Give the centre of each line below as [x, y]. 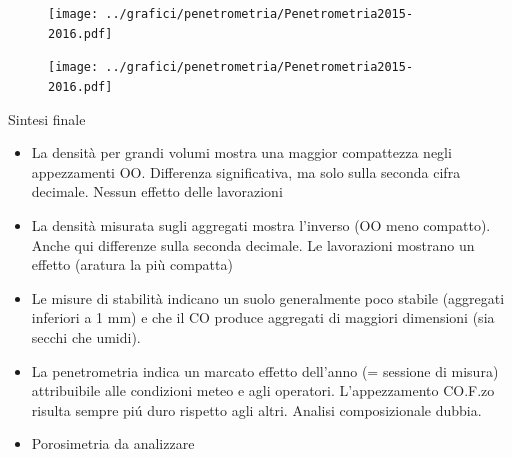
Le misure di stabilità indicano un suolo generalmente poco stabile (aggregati [268, 297]
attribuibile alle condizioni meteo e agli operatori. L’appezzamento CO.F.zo [263, 390]
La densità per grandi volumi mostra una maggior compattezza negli [241, 152]
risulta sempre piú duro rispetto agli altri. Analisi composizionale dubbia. [256, 409]
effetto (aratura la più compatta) [132, 264]
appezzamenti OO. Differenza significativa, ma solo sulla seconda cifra [246, 171]
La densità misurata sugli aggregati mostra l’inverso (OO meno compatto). [261, 225]
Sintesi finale [47, 118]
